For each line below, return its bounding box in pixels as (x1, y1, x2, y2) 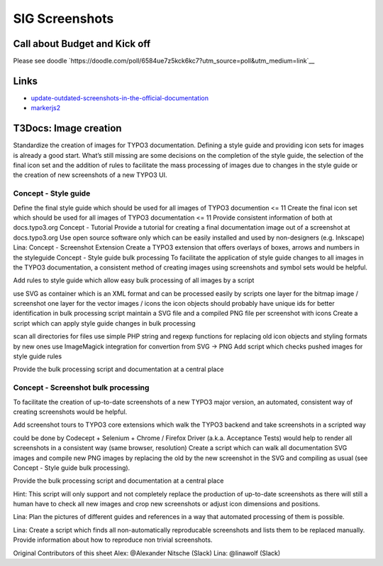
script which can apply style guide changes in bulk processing (13, 319, 196, 327)
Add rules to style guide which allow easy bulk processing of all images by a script (13, 276, 255, 284)
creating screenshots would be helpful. (13, 407, 128, 416)
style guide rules (13, 352, 62, 361)
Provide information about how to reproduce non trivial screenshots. (13, 535, 213, 544)
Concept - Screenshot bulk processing (13, 383, 150, 393)
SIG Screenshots (13, 11, 114, 26)
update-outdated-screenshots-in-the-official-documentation (30, 93, 209, 102)
